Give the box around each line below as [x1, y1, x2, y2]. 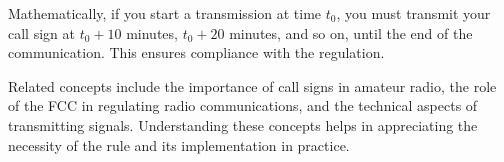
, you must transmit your [336, 3, 491, 23]
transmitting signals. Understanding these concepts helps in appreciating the [8, 114, 478, 135]
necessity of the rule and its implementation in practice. [8, 134, 350, 155]
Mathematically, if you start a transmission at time [8, 3, 322, 23]
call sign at [8, 22, 75, 43]
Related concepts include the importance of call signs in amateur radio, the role [8, 75, 497, 96]
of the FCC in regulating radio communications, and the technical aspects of [8, 95, 478, 116]
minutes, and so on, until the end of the [229, 22, 473, 43]
